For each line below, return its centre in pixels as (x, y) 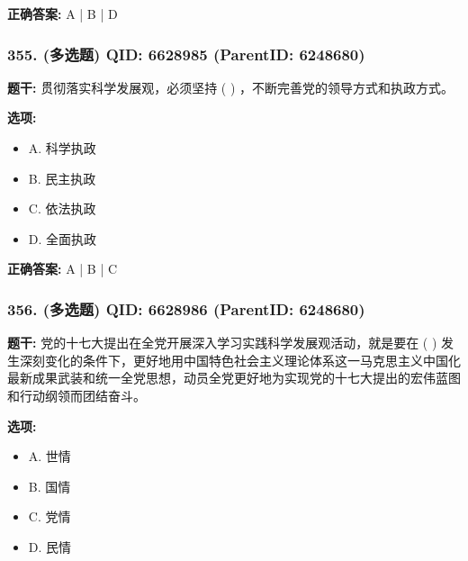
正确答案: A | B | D (63, 14)
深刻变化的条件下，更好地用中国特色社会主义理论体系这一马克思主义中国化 (240, 360)
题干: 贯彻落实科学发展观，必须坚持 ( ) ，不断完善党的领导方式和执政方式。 (231, 87)
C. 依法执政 (62, 208)
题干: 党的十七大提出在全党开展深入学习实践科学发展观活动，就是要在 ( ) (222, 343)
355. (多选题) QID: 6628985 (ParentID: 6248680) (186, 54)
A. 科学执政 (62, 148)
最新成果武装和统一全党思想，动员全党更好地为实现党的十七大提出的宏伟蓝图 (234, 378)
